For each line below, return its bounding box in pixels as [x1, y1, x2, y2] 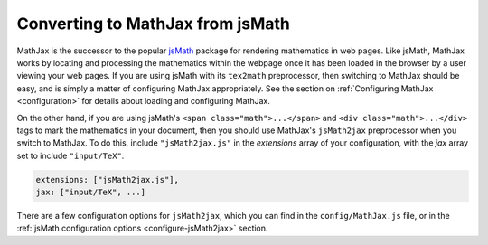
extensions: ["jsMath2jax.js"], [35, 174, 180, 184]
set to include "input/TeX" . [16, 150, 125, 161]
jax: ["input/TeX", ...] [35, 187, 146, 198]
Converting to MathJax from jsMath [16, 14, 291, 33]
